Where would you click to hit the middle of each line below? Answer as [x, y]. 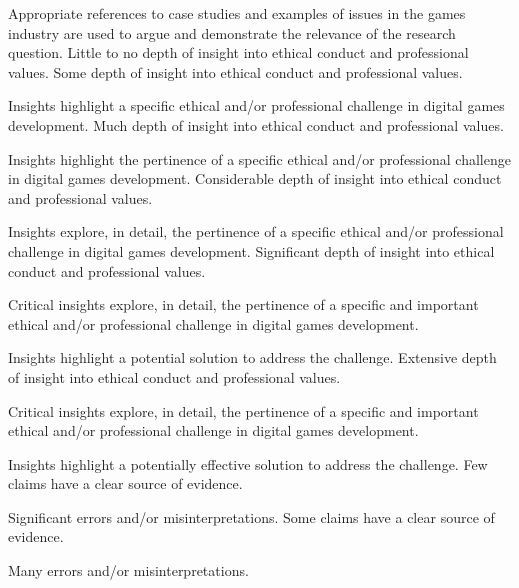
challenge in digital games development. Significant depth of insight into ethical [251, 250]
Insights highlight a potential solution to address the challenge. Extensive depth [252, 357]
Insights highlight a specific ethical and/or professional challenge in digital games [256, 105]
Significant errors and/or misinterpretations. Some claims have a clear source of [251, 516]
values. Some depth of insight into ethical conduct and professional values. [235, 71]
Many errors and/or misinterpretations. [128, 570]
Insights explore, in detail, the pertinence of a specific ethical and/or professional [256, 231]
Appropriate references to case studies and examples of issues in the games [237, 13]
